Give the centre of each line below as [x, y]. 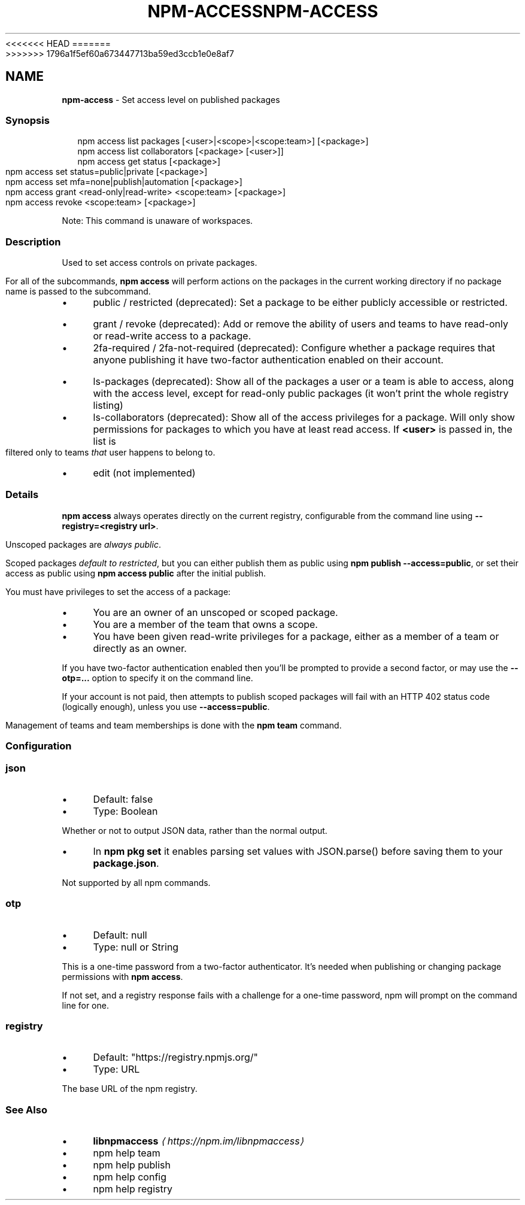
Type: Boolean [125, 811]
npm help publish [132, 1165]
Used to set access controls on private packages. [160, 263]
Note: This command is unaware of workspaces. [157, 221]
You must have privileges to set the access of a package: [118, 591]
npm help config [130, 1177]
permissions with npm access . [122, 976]
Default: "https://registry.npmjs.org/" [175, 1057]
